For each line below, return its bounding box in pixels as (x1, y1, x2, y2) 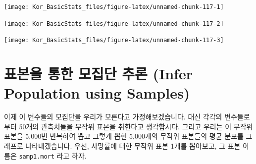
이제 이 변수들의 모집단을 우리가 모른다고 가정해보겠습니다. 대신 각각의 (4, 111, 222, 122)
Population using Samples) (4, 83, 190, 103)
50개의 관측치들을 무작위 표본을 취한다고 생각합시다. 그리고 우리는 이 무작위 (19, 121, 253, 131)
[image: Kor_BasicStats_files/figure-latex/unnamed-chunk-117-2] (4, 20, 224, 27)
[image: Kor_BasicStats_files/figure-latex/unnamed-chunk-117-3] (4, 37, 224, 44)
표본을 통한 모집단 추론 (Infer (4, 63, 193, 84)
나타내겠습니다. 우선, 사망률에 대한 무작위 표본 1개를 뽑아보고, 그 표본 (25, 141, 241, 151)
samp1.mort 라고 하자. (19, 150, 87, 161)
